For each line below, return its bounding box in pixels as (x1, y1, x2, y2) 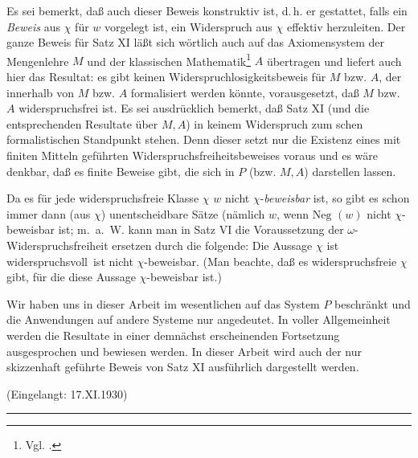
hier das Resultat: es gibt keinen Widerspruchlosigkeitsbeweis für (6, 68, 326, 85)
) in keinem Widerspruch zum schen (186, 115, 363, 132)
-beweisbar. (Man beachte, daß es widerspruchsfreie (144, 252, 397, 269)
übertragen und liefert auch (266, 52, 402, 69)
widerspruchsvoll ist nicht (6, 252, 133, 269)
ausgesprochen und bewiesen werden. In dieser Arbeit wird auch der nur (6, 342, 362, 359)
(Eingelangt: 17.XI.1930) (6, 385, 128, 402)
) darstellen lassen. (304, 162, 396, 179)
